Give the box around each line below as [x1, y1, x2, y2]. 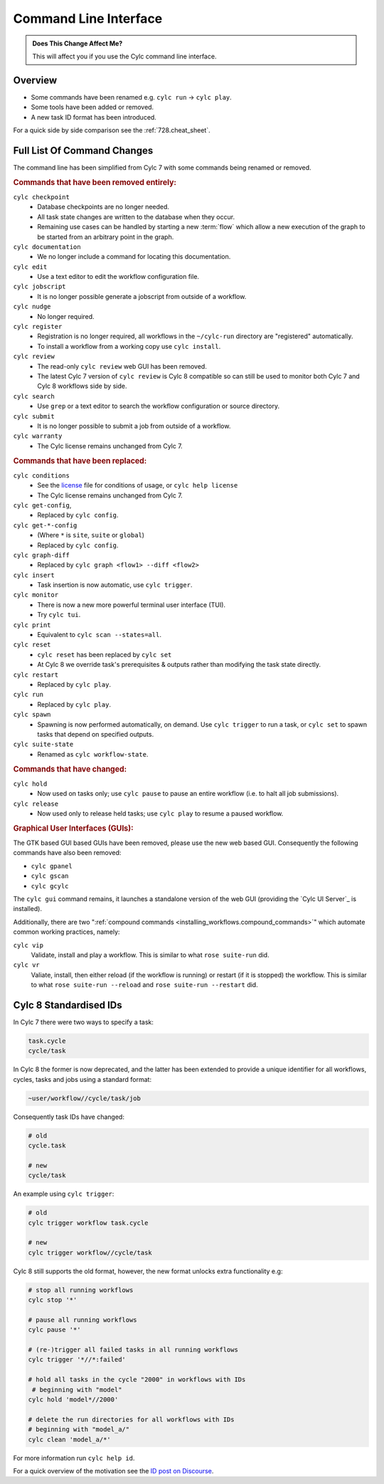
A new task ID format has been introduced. [31, 112, 156, 121]
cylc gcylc [31, 882, 69, 890]
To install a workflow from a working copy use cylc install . [37, 342, 221, 350]
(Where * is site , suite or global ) [37, 531, 145, 540]
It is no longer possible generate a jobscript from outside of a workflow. [37, 292, 247, 300]
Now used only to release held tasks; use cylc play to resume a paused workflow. [37, 809, 284, 818]
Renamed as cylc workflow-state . [37, 749, 149, 758]
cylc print [13, 621, 51, 629]
